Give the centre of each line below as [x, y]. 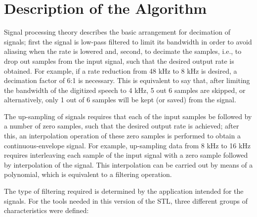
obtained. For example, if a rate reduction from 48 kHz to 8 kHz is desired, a [121, 70]
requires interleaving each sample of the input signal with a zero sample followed [126, 155]
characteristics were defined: [46, 210]
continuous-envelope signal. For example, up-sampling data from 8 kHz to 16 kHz [128, 145]
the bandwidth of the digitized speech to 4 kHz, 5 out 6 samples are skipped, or [125, 90]
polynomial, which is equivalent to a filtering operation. [88, 174]
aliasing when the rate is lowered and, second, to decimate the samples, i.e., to [123, 51]
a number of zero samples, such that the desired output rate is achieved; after [122, 126]
